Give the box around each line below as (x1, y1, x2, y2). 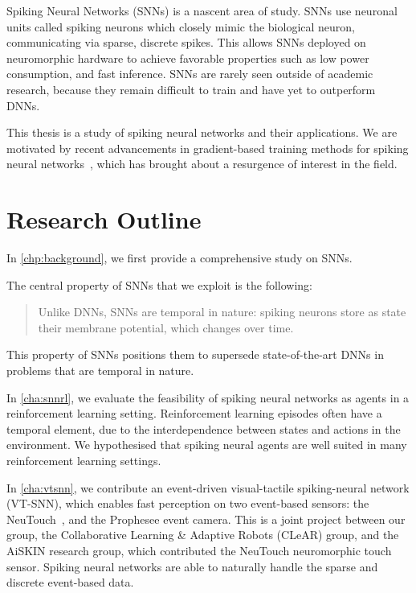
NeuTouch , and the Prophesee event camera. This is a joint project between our (6, 510, 406, 527)
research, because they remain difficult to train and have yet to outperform (6, 80, 376, 97)
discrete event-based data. (6, 574, 134, 591)
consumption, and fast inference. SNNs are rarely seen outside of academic (6, 65, 373, 82)
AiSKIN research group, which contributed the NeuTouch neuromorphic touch (6, 542, 392, 558)
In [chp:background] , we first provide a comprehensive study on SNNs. (6, 249, 353, 266)
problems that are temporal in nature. (6, 362, 194, 379)
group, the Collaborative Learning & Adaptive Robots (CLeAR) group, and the (6, 526, 399, 543)
